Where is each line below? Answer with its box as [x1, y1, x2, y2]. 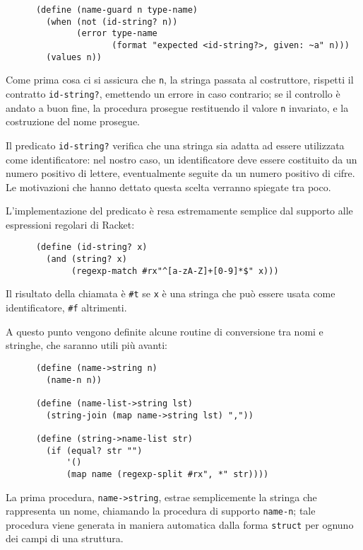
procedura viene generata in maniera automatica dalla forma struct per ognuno [6, 517, 354, 532]
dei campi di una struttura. [6, 531, 124, 546]
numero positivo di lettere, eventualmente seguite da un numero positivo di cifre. [6, 166, 355, 181]
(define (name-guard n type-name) [35, 5, 198, 15]
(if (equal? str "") [46, 445, 143, 456]
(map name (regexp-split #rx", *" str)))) [66, 469, 269, 479]
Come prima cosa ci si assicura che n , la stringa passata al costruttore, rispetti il [6, 72, 354, 87]
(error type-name [76, 28, 157, 39]
